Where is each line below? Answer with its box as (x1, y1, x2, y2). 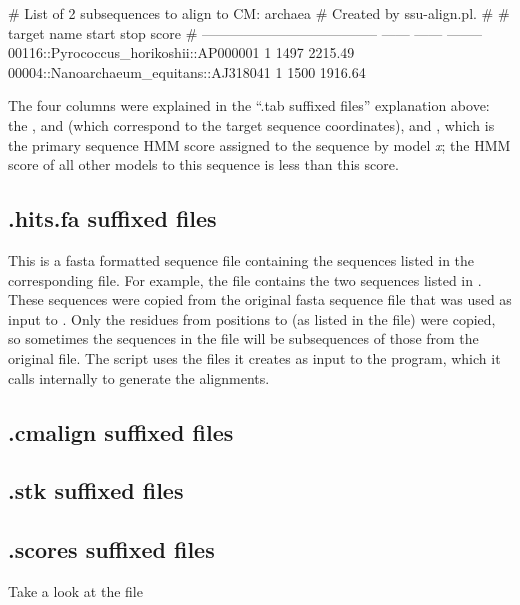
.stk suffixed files (8, 475, 184, 506)
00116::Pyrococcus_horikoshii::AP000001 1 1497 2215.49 (8, 42, 355, 63)
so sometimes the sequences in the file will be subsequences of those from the (8, 328, 479, 349)
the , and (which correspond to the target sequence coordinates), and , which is (8, 114, 495, 135)
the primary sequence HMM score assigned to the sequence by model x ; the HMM (8, 134, 511, 155)
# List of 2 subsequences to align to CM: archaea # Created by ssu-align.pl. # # (8, 3, 510, 23)
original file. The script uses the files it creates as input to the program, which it (8, 347, 501, 368)
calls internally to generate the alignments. (8, 367, 270, 388)
